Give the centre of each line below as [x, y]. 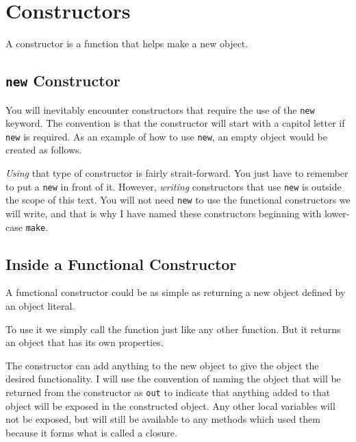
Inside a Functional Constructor [121, 263]
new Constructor [63, 81]
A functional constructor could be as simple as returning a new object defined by [176, 292]
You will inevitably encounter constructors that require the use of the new [160, 109]
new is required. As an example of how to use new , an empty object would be [166, 136]
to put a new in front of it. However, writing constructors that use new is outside [174, 186]
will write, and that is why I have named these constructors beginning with [164, 213]
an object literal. [40, 305]
